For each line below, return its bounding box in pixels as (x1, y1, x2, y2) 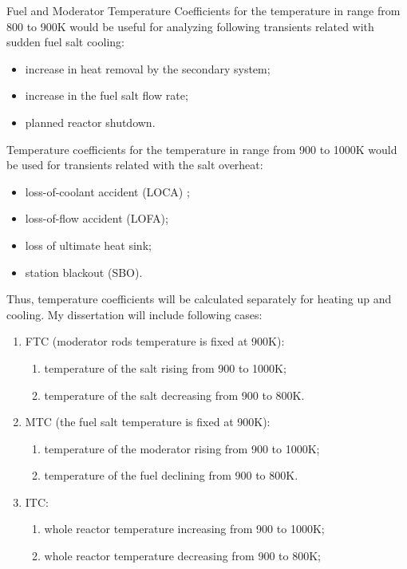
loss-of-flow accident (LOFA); (25, 210, 168, 227)
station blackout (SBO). (25, 263, 143, 280)
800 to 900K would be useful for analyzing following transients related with (6, 18, 374, 34)
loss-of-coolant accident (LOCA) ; (25, 183, 190, 200)
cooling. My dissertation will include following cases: (6, 306, 263, 322)
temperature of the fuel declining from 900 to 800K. (44, 467, 298, 484)
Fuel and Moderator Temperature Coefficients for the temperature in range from (6, 2, 401, 18)
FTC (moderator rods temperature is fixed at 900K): (25, 333, 285, 350)
